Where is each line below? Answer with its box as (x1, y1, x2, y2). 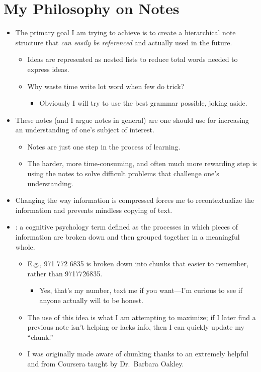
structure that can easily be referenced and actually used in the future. (15, 37, 232, 47)
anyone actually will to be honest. (39, 295, 143, 305)
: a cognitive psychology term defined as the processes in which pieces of (15, 221, 238, 232)
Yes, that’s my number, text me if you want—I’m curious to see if (39, 285, 243, 295)
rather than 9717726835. (27, 268, 103, 278)
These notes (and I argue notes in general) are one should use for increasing (15, 114, 249, 125)
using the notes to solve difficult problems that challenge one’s (27, 168, 219, 179)
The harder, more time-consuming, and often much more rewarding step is (27, 158, 257, 169)
